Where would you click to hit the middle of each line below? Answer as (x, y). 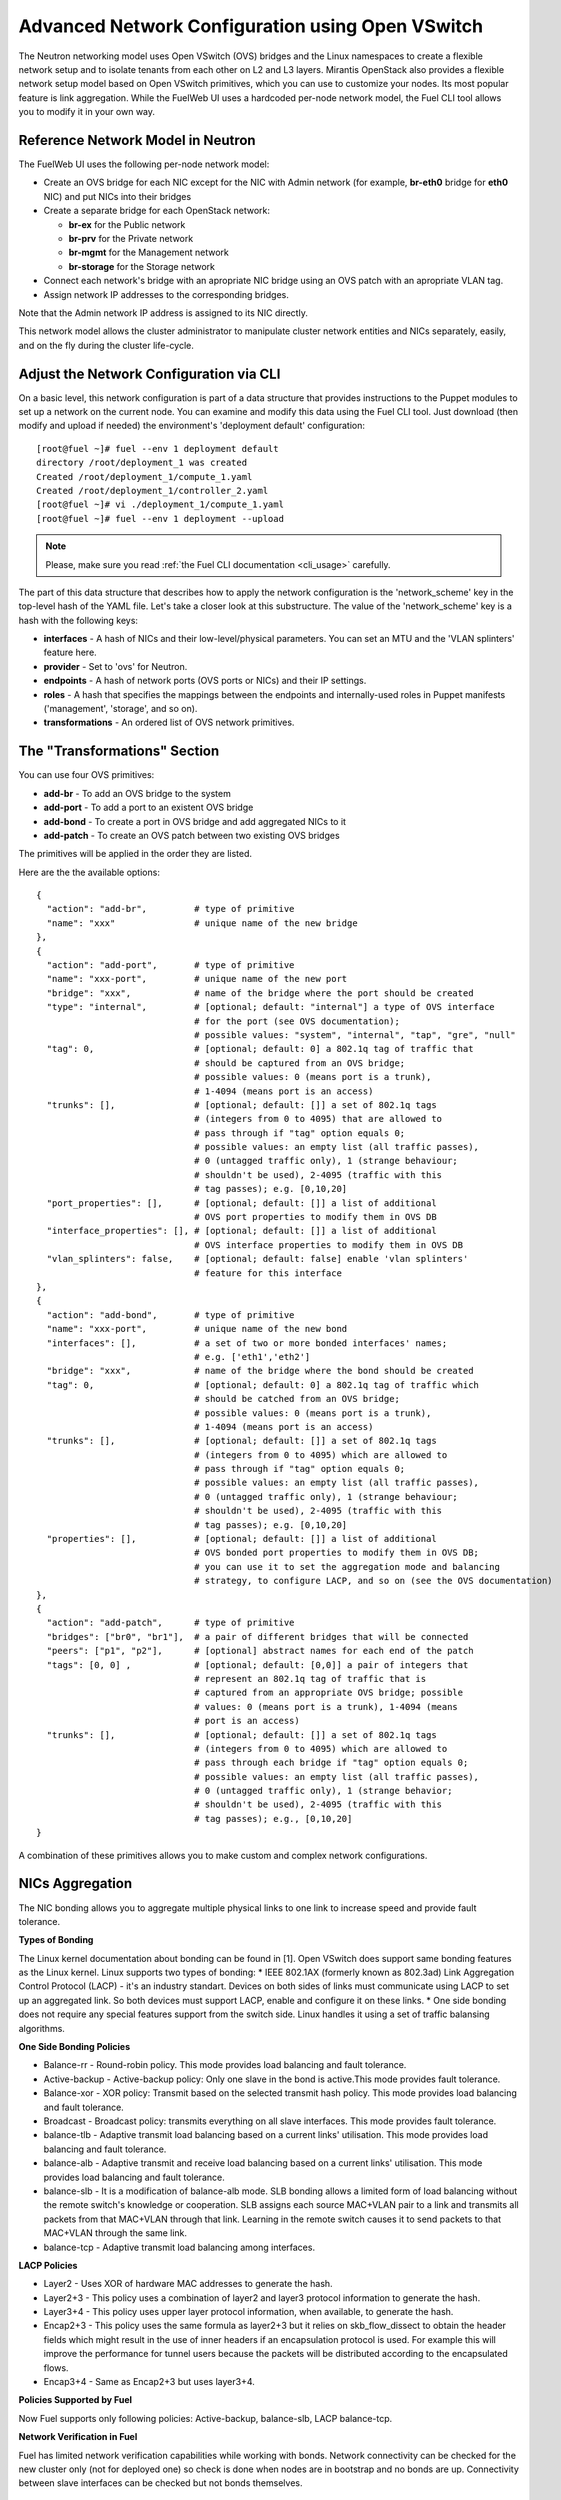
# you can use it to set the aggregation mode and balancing (346, 1566)
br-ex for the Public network (127, 224)
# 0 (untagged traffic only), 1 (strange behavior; (323, 1791)
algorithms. (41, 2028)
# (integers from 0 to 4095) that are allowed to (318, 1119)
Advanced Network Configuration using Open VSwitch (251, 26)
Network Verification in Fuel (78, 2437)
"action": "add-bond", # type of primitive (170, 1314)
